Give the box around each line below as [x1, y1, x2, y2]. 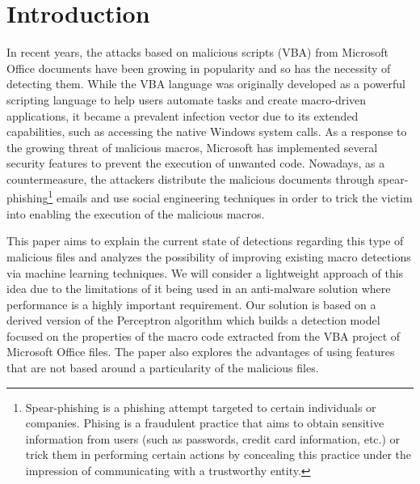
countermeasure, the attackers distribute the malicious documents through [6, 170, 375, 187]
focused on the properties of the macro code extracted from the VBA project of [6, 327, 401, 344]
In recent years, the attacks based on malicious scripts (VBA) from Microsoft [6, 44, 388, 61]
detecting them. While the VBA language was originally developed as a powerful [6, 75, 405, 92]
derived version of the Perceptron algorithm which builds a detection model [6, 312, 380, 329]
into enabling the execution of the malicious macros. [6, 205, 265, 222]
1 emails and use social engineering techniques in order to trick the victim [48, 187, 413, 206]
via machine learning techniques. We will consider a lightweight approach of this [6, 264, 404, 281]
